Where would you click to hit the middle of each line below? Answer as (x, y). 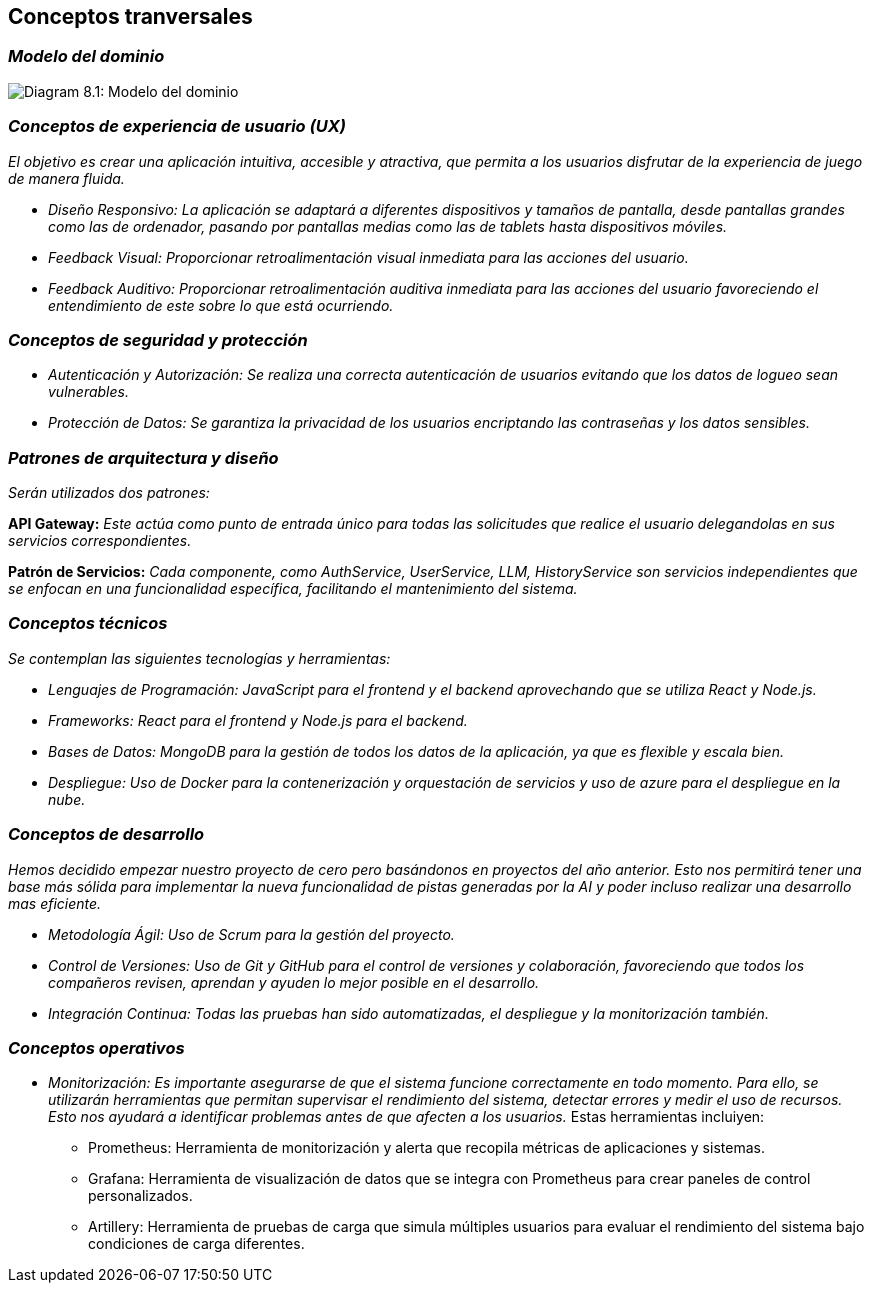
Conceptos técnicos (88, 623)
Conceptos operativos (96, 1047)
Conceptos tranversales (130, 16)
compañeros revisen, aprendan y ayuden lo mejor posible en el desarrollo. (294, 982)
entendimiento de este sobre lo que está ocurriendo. (221, 305)
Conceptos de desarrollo (106, 834)
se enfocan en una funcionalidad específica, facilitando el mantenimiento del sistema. (293, 589)
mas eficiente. (55, 903)
